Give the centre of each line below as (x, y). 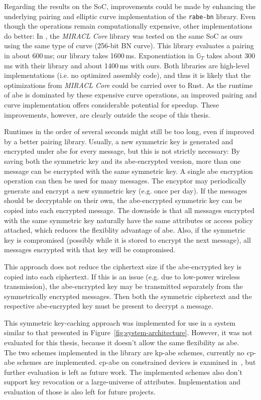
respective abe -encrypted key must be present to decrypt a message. (109, 306)
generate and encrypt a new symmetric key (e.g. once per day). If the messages (126, 190)
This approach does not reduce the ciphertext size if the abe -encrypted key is (123, 266)
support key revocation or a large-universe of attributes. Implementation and (122, 382)
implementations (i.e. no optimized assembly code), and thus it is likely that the (127, 75)
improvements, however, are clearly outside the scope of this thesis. (107, 114)
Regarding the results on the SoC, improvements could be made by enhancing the (130, 6)
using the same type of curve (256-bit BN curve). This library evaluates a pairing (129, 45)
